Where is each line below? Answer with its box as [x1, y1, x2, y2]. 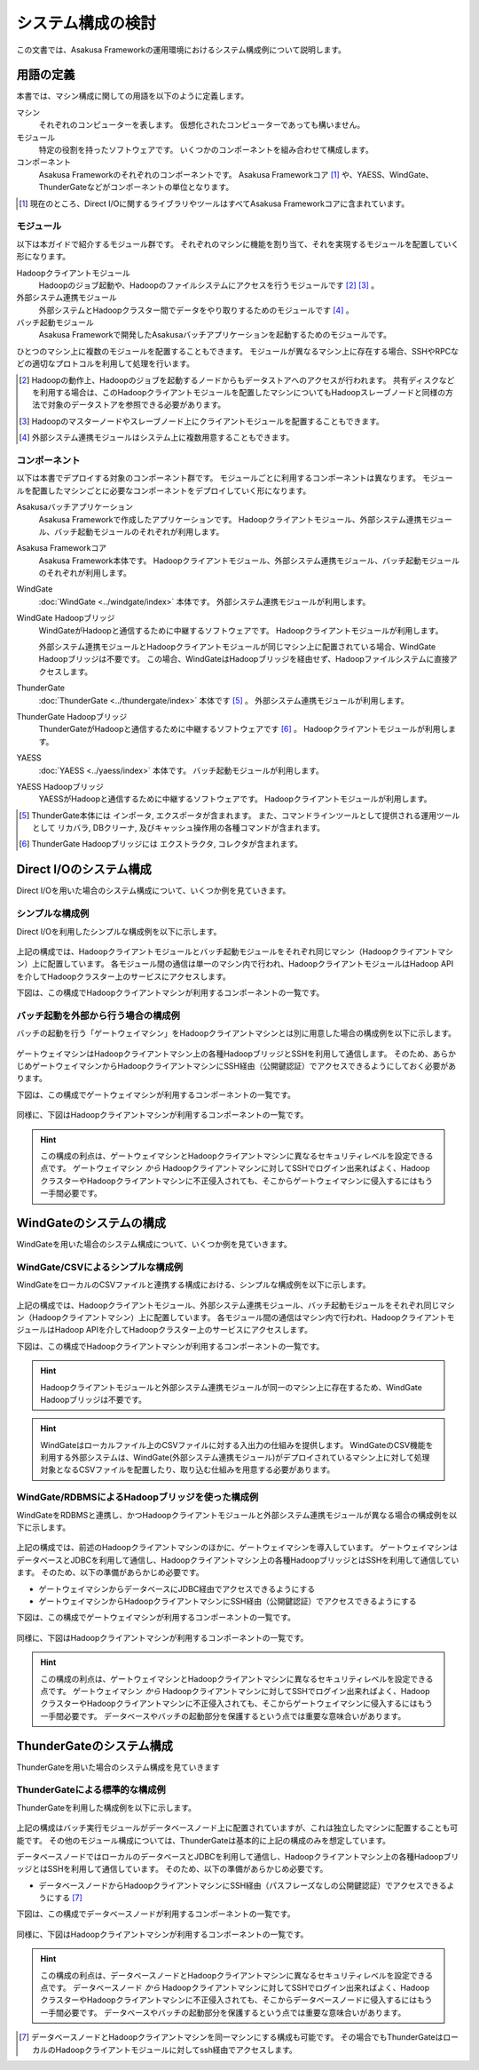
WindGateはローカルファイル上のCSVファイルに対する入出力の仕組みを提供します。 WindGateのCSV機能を [40, 1439, 434, 1450]
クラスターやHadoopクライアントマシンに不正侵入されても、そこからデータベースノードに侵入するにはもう [40, 1994, 433, 2005]
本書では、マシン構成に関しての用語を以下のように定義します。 [16, 91, 249, 101]
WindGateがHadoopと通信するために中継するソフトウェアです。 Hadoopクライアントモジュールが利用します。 [38, 625, 444, 635]
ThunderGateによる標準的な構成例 [16, 1784, 166, 1796]
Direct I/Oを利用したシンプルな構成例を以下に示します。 [16, 926, 222, 936]
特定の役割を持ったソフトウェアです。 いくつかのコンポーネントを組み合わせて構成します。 [38, 145, 374, 155]
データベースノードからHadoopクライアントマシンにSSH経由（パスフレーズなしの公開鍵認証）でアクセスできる [38, 1880, 447, 1891]
